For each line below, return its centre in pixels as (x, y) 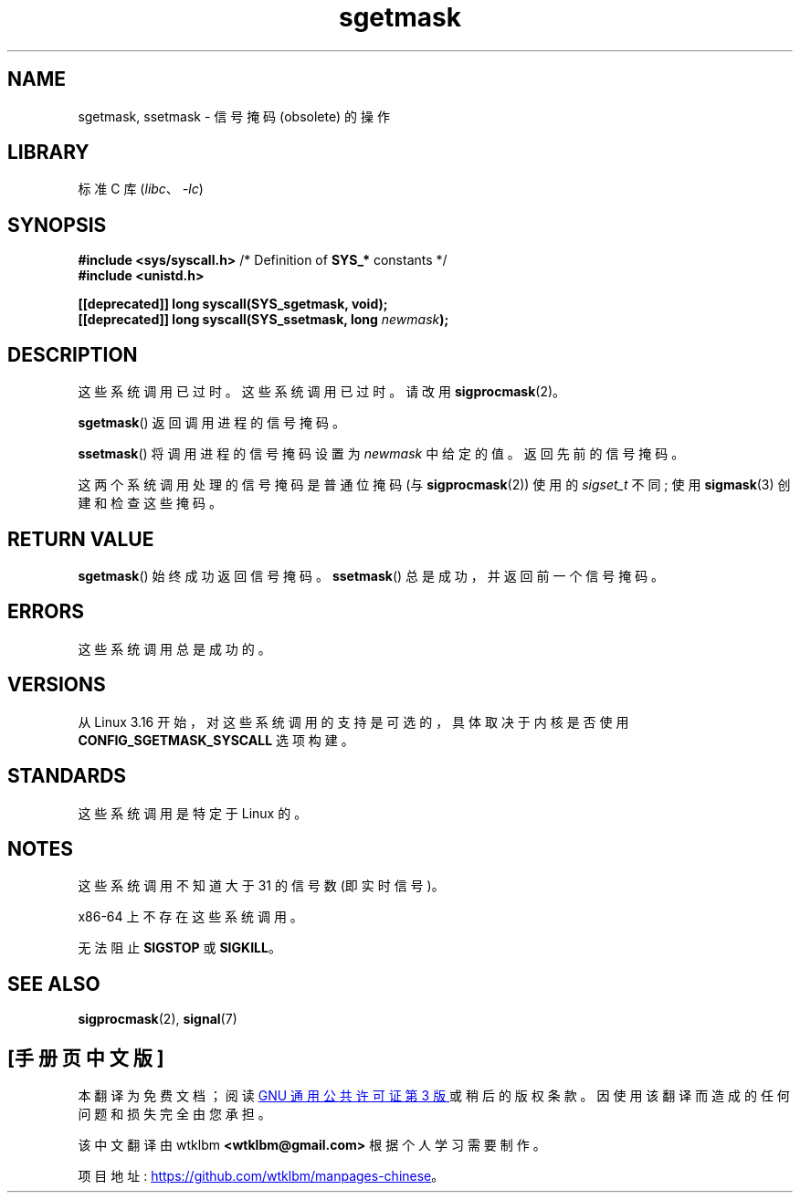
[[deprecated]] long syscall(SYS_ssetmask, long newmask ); (263, 320)
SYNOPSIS (57, 225)
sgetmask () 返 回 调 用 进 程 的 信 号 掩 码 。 (211, 423)
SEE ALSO (54, 984)
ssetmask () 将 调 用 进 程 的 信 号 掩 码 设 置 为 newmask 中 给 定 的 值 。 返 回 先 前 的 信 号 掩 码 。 (381, 454)
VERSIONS (57, 685)
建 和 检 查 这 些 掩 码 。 (150, 503)
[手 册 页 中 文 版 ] (86, 1058)
